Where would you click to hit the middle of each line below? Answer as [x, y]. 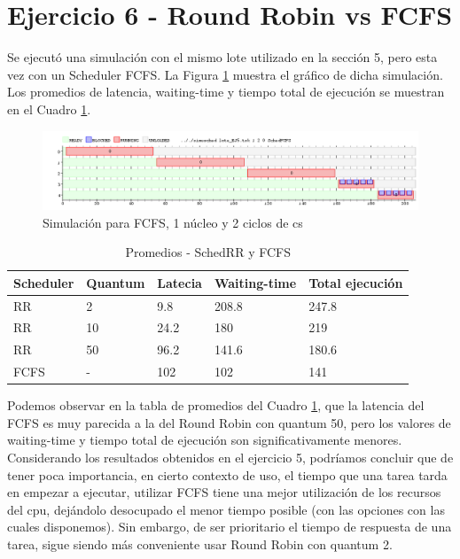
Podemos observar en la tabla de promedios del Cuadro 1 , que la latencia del [216, 405]
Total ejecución [356, 282]
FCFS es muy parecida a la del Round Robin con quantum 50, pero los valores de [229, 422]
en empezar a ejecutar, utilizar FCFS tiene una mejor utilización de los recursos [224, 492]
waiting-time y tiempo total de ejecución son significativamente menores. [205, 440]
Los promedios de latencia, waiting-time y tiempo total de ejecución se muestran [226, 92]
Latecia [179, 282]
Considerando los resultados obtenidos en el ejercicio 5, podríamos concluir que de [230, 457]
